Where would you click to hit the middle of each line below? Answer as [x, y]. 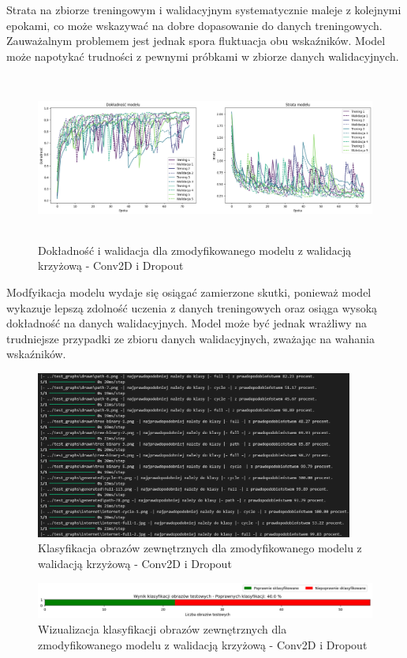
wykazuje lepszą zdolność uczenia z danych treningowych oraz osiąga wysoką [192, 307]
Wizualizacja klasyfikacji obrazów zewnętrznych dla [162, 628]
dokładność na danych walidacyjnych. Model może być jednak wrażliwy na [187, 323]
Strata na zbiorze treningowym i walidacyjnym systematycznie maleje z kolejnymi [204, 9]
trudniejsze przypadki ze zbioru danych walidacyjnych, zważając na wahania [190, 338]
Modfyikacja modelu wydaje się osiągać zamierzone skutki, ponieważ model [189, 292]
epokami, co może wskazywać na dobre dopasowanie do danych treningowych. [194, 25]
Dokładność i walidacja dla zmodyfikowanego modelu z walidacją [195, 250]
